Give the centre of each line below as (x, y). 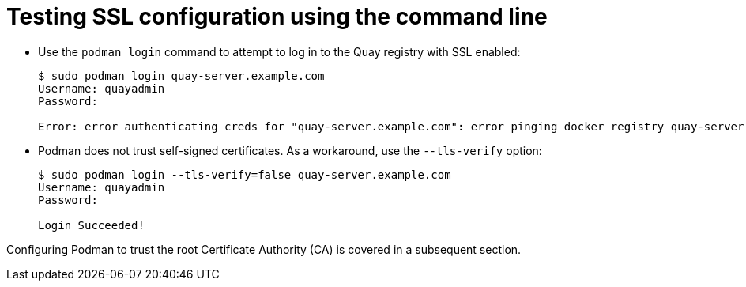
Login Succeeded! (91, 225)
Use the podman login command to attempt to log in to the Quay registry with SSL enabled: (279, 51)
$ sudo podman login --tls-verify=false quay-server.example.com (245, 174)
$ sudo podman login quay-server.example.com (181, 76)
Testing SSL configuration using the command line (277, 17)
